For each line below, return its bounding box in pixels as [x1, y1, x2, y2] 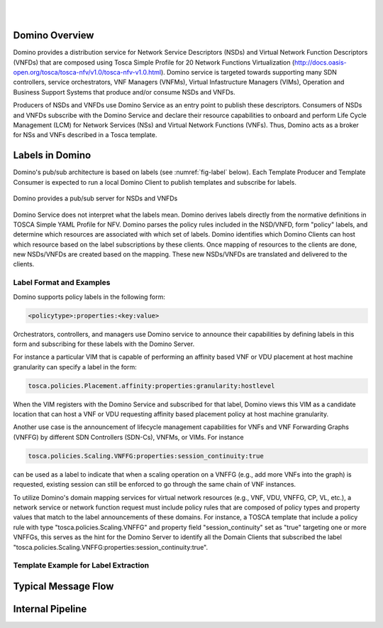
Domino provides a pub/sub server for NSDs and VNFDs [13, 194, 178, 202]
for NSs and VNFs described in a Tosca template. [13, 131, 157, 139]
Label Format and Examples [13, 278, 111, 288]
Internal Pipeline [13, 602, 87, 615]
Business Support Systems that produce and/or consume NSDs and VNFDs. [13, 87, 235, 96]
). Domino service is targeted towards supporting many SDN [160, 68, 337, 77]
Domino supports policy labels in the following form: [13, 292, 166, 301]
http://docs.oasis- [294, 58, 347, 67]
